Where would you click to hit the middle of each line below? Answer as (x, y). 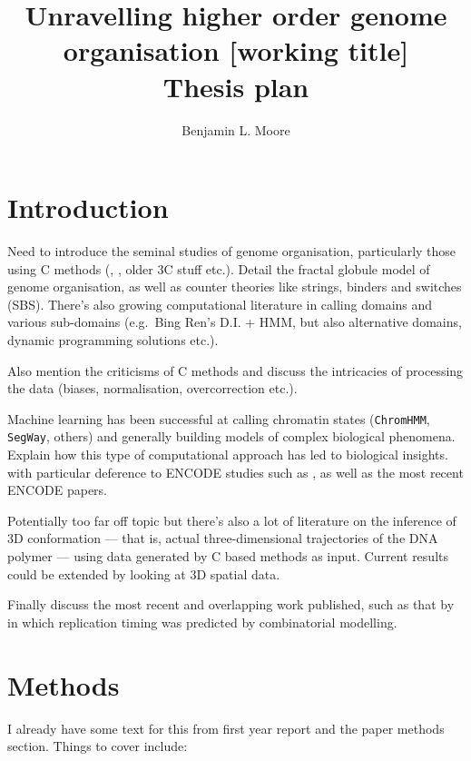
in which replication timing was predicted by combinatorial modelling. (202, 622)
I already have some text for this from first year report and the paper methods (226, 728)
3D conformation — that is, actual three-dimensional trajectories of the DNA (223, 538)
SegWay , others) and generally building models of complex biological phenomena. (231, 436)
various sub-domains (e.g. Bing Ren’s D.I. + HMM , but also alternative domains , (235, 322)
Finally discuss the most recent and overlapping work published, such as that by (231, 604)
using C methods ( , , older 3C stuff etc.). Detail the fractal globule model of (219, 268)
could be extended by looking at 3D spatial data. (144, 573)
